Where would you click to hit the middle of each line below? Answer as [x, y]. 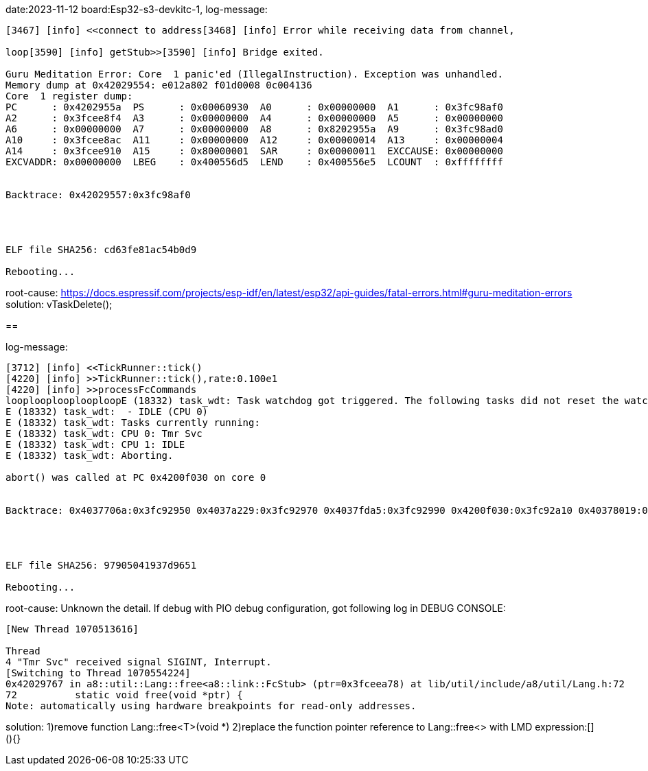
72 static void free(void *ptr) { [124, 695]
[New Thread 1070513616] [72, 629]
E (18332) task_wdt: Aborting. [90, 455]
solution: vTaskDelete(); [59, 304]
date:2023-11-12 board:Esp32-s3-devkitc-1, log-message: [137, 9]
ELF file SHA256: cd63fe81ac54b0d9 [101, 250]
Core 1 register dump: [69, 96]
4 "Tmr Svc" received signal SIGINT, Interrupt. [139, 662]
